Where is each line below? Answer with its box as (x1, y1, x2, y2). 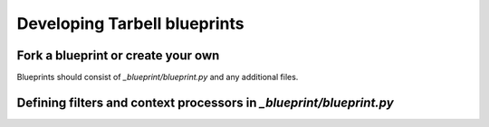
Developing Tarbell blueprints (16, 14, 244, 33)
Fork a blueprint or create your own (16, 48, 220, 63)
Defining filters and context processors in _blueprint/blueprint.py (16, 95, 394, 110)
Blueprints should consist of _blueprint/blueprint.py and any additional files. (16, 72, 299, 83)
